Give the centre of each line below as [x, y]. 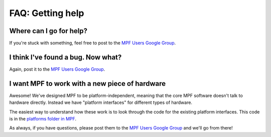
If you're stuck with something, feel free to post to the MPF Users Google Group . [93, 43]
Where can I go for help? [48, 31]
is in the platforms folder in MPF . [43, 119]
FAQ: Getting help [47, 13]
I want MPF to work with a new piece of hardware [88, 84]
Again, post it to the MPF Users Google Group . [57, 69]
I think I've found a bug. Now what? [65, 57]
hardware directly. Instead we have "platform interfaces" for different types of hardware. [101, 102]
